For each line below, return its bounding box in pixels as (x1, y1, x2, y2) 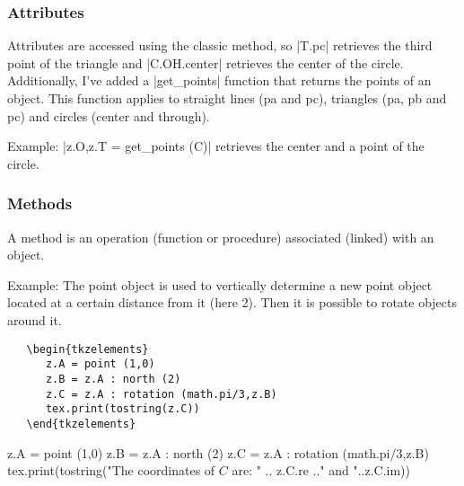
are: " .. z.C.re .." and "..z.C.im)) (232, 461, 411, 480)
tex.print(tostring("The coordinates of (7, 461, 215, 480)
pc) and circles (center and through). (7, 106, 210, 125)
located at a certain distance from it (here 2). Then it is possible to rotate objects (7, 293, 458, 312)
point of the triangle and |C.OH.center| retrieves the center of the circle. (7, 53, 404, 72)
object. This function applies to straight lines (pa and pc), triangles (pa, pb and (7, 89, 447, 107)
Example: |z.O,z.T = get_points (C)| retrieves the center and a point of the (7, 137, 425, 155)
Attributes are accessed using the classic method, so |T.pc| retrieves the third (7, 36, 433, 55)
